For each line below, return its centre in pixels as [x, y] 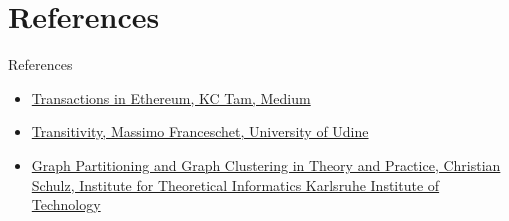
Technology [66, 204]
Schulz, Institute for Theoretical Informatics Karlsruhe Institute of [235, 184]
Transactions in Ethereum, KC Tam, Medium [171, 97]
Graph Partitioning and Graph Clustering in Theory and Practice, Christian [266, 164]
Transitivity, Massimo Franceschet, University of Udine [200, 131]
